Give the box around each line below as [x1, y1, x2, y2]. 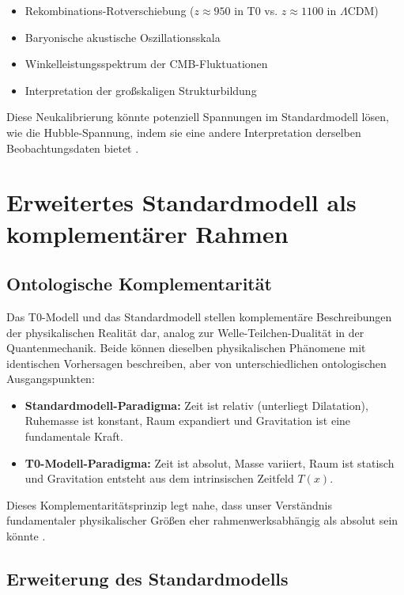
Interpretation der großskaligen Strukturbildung [25, 81, 257, 98]
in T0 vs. [234, 2, 278, 18]
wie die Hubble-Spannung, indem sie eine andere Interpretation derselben [6, 123, 361, 140]
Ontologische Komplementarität [6, 271, 272, 296]
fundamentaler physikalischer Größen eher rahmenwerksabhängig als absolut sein [6, 512, 398, 529]
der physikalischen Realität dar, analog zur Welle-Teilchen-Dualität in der [6, 324, 364, 340]
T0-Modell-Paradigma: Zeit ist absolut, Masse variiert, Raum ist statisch [25, 454, 395, 471]
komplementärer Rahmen [6, 217, 289, 249]
